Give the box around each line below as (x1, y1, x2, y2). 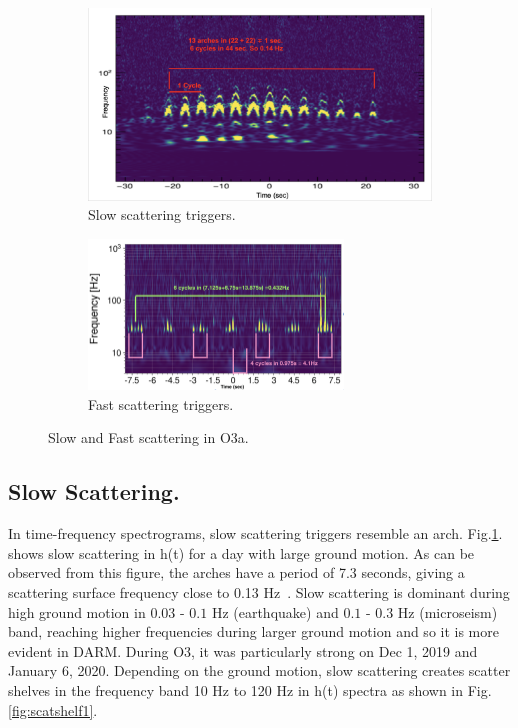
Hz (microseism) (397, 601, 498, 622)
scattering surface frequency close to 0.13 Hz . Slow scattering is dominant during (8, 581, 510, 602)
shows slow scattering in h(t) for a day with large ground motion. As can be (8, 542, 475, 563)
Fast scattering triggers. (88, 393, 234, 414)
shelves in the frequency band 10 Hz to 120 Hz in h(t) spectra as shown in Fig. (8, 679, 492, 700)
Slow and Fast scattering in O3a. (48, 427, 249, 448)
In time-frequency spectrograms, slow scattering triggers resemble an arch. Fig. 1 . (8, 523, 503, 544)
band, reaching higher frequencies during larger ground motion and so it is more (8, 621, 499, 642)
